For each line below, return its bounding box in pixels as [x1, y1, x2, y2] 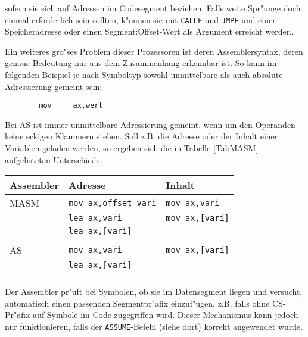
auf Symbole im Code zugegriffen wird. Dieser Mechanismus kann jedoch [33, 308, 298, 321]
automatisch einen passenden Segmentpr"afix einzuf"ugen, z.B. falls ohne [5, 297, 270, 309]
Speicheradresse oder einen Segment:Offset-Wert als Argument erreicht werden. [5, 25, 294, 38]
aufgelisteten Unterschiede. [5, 153, 102, 166]
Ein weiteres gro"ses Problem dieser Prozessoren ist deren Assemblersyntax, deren [5, 45, 303, 57]
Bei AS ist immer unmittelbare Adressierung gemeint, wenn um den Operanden [5, 118, 295, 130]
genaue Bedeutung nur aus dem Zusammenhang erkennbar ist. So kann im [5, 57, 277, 69]
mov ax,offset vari [69, 198, 157, 208]
